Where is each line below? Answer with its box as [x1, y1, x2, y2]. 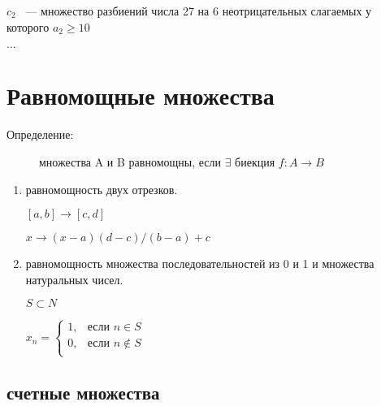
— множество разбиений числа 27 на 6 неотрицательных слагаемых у [25, 2, 372, 19]
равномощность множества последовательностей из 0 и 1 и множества [25, 255, 375, 272]
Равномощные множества [6, 79, 275, 112]
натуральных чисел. [25, 270, 123, 287]
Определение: [6, 126, 74, 143]
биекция [235, 153, 275, 170]
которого [6, 18, 50, 35]
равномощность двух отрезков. [25, 180, 178, 197]
